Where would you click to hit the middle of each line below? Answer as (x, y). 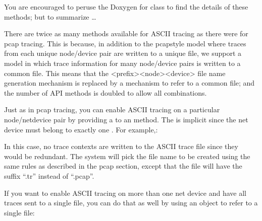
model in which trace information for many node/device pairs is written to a (122, 63)
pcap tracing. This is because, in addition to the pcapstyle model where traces (125, 43)
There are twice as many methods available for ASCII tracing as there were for (126, 33)
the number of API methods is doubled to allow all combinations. (106, 92)
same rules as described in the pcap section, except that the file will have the (123, 166)
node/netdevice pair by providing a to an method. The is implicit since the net (126, 119)
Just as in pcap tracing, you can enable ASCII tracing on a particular (112, 109)
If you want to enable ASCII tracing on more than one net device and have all (125, 193)
